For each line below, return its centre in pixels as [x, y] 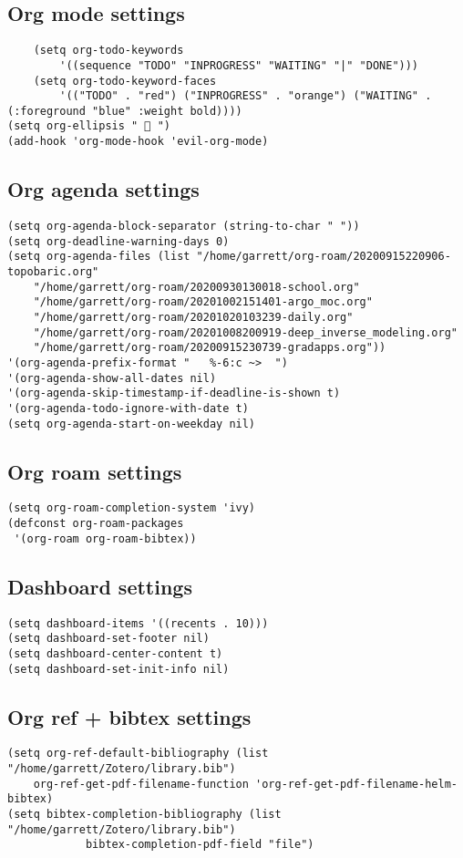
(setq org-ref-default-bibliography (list [138, 754]
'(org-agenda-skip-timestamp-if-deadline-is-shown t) [174, 393]
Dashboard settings [100, 586]
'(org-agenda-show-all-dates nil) [112, 378]
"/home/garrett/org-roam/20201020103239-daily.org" [193, 317]
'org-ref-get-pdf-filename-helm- [356, 784]
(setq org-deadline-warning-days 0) [118, 241]
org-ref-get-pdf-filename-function [141, 784]
